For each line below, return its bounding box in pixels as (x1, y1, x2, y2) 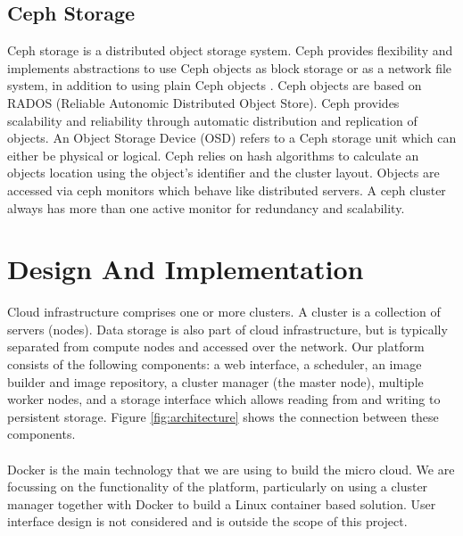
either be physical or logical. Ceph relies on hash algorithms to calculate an (7, 145, 419, 164)
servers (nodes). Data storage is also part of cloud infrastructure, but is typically (7, 319, 448, 338)
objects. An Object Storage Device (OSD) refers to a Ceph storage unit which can (7, 128, 457, 147)
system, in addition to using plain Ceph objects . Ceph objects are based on (7, 76, 422, 95)
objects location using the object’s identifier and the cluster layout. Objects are (7, 163, 440, 182)
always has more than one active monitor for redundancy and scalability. (7, 198, 405, 217)
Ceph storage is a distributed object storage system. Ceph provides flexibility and (7, 41, 453, 60)
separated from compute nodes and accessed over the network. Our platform (7, 337, 425, 356)
